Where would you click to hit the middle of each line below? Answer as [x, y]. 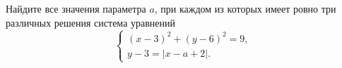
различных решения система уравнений [91, 22]
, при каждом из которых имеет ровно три [245, 8]
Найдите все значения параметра [76, 8]
